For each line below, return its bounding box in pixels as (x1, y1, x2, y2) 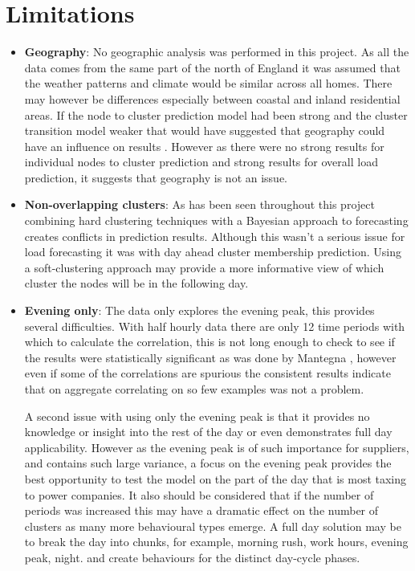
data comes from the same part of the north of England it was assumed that (24, 59, 401, 75)
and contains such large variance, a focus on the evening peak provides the (24, 455, 392, 471)
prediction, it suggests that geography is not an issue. (24, 169, 288, 186)
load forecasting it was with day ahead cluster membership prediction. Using (24, 243, 401, 260)
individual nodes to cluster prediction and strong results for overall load (24, 153, 378, 170)
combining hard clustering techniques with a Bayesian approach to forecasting (24, 212, 409, 229)
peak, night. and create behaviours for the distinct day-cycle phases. (24, 549, 360, 565)
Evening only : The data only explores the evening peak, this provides (24, 302, 375, 319)
